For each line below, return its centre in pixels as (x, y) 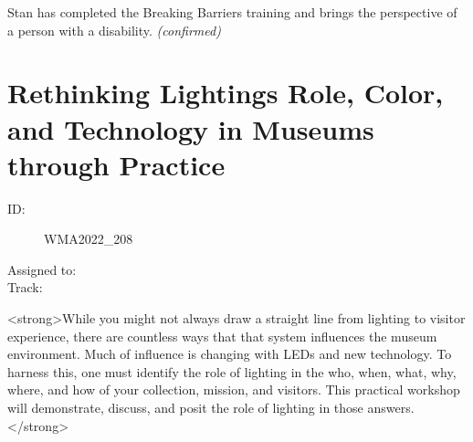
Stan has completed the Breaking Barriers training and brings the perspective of (232, 12)
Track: (25, 287)
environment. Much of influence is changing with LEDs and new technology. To (230, 354)
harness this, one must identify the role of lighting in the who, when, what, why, (232, 371)
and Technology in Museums (191, 128)
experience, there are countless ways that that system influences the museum (222, 336)
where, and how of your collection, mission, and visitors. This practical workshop (234, 389)
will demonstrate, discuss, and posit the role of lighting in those (185, 408)
